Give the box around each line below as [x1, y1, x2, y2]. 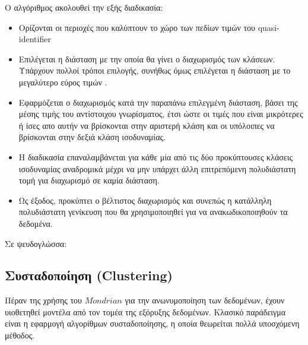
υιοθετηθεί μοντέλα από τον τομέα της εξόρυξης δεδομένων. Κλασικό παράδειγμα [5, 305, 286, 318]
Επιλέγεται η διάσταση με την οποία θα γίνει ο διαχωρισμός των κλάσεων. [18, 52, 275, 65]
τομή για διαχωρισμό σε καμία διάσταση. [18, 174, 160, 186]
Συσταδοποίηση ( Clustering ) [5, 266, 173, 284]
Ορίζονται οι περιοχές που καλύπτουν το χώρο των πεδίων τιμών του [18, 21, 255, 33]
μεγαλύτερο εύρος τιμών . [18, 75, 107, 88]
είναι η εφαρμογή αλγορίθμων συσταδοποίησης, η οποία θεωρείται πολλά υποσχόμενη [5, 317, 300, 330]
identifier [18, 33, 51, 45]
